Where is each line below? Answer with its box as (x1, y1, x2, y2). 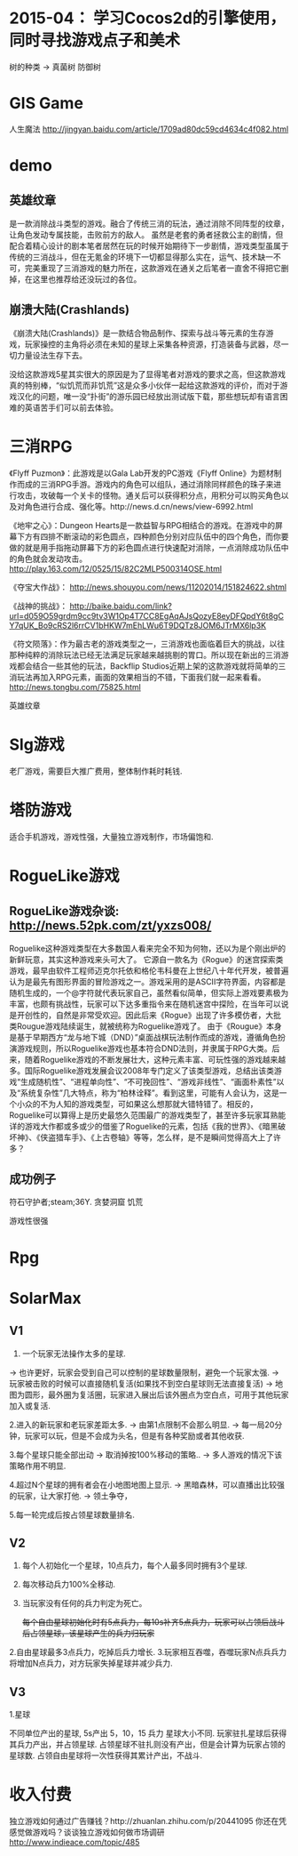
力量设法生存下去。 (16, 350, 87, 360)
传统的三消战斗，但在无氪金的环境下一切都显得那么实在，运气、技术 (9, 251, 258, 262)
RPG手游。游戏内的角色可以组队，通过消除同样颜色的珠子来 (55, 478, 274, 489)
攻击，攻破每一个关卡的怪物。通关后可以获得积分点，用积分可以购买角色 (16, 490, 281, 501)
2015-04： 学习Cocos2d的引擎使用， (9, 8, 286, 28)
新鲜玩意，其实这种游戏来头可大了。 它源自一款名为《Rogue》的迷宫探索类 (9, 953, 284, 965)
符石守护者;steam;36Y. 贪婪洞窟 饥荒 (9, 1197, 144, 1208)
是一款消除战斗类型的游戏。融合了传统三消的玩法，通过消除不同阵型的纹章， (9, 218, 289, 229)
